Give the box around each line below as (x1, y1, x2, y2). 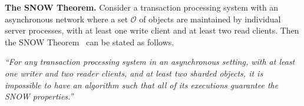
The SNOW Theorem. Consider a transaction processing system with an (5, 1, 279, 13)
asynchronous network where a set (5, 12, 128, 25)
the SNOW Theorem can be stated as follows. (5, 35, 174, 48)
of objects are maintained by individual (139, 12, 281, 25)
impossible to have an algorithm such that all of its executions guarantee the (5, 78, 279, 91)
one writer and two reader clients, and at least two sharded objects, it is (5, 67, 263, 79)
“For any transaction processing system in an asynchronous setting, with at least (5, 55, 295, 68)
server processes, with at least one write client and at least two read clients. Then (5, 24, 299, 37)
